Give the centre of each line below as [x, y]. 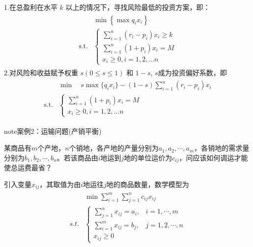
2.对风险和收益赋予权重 [41, 72]
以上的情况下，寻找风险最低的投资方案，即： [138, 7]
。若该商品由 [77, 157]
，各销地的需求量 [222, 148]
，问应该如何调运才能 [213, 157]
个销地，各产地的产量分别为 [114, 148]
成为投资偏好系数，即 [192, 72]
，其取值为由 [60, 184]
